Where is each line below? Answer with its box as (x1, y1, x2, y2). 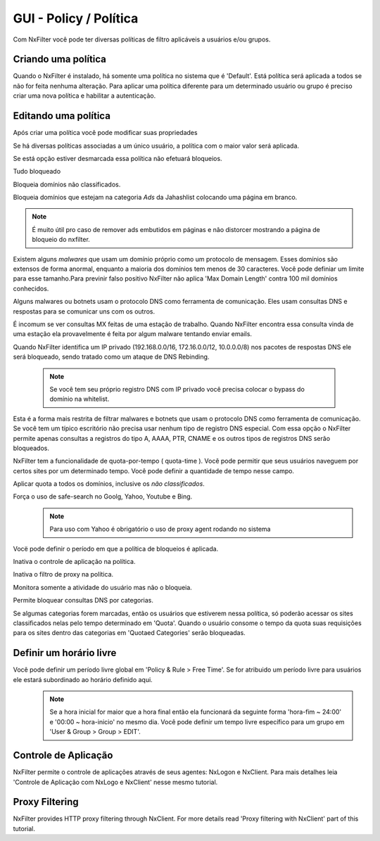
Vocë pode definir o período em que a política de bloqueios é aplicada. (13, 544, 219, 553)
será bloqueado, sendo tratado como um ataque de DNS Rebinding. (13, 352, 210, 361)
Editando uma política (13, 110, 110, 122)
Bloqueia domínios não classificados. (13, 180, 121, 188)
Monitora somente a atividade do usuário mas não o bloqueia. (13, 583, 193, 591)
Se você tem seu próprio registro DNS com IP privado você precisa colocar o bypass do (49, 385, 305, 393)
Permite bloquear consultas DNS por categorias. (13, 596, 154, 605)
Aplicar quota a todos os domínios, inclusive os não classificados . (13, 480, 205, 488)
